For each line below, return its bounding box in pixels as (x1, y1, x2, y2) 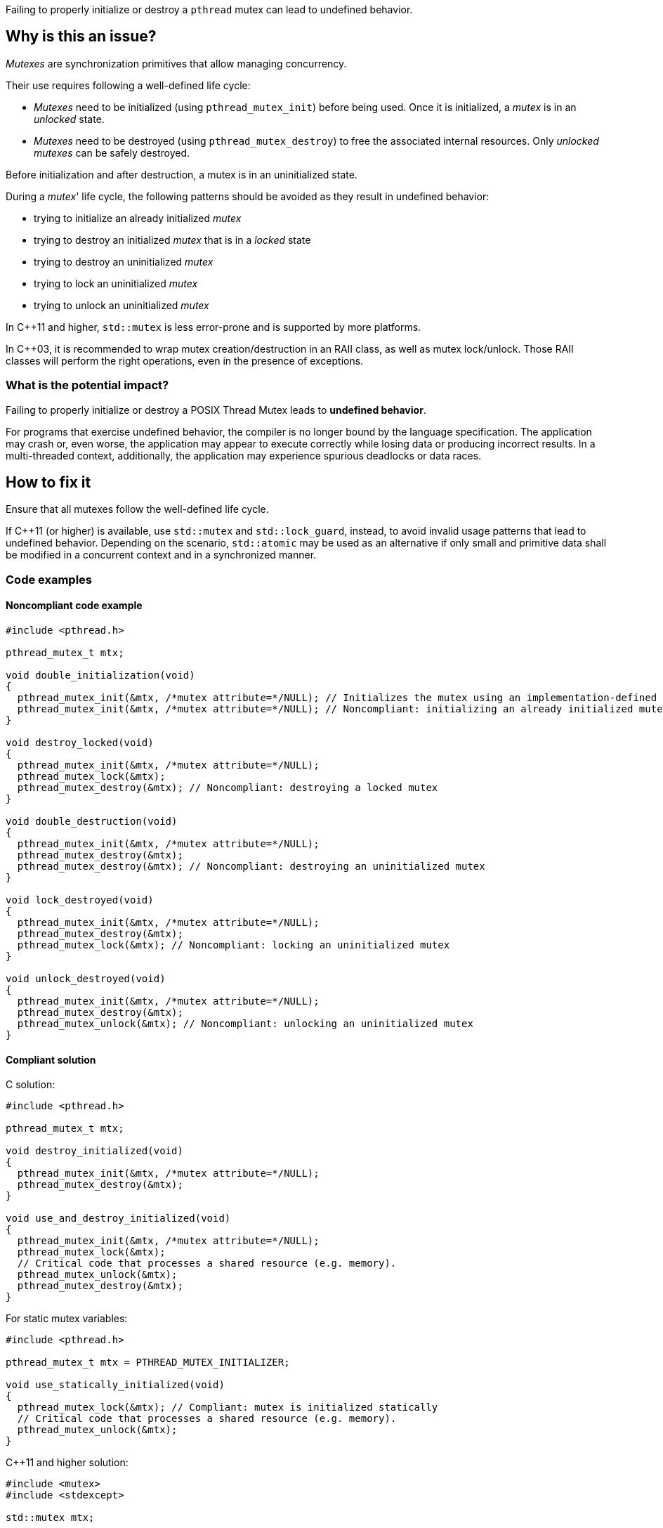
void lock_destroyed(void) (6, 894, 154, 906)
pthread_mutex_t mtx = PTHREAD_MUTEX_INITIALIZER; (6, 1357, 290, 1369)
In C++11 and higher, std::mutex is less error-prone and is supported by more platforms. (6, 320, 421, 333)
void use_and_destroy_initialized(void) (6, 1213, 231, 1225)
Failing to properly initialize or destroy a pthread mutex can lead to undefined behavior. (6, 4, 413, 15)
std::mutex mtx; (6, 1512, 95, 1524)
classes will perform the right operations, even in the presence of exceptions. (6, 354, 364, 367)
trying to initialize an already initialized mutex (34, 211, 242, 224)
